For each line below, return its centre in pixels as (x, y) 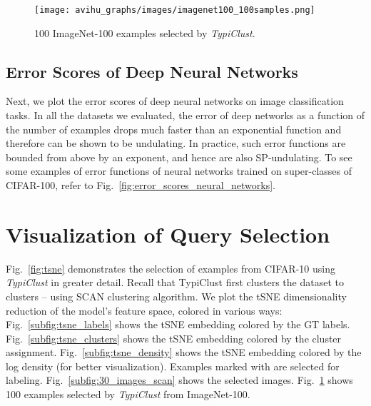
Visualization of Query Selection (168, 234)
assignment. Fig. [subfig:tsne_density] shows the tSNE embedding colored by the (184, 352)
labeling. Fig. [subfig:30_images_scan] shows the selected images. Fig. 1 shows (179, 380)
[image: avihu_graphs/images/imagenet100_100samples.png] (175, 10)
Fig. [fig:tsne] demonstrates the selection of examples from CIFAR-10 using (171, 268)
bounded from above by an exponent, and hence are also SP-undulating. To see (179, 157)
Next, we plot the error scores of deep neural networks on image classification (175, 101)
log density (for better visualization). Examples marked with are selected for (173, 366)
